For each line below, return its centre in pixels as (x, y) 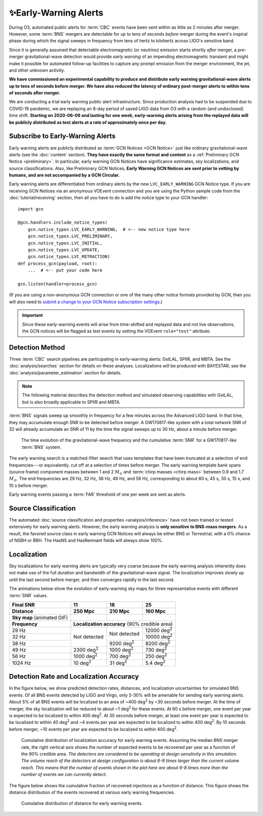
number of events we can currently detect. (64, 775)
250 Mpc (84, 611)
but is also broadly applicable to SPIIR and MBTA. (72, 402)
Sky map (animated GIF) (40, 618)
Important (33, 315)
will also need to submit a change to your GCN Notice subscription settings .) (86, 302)
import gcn (31, 209)
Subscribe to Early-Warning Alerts (62, 136)
